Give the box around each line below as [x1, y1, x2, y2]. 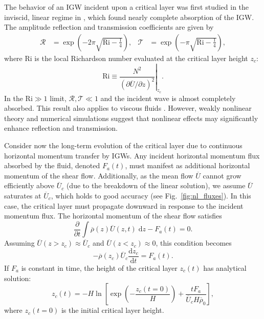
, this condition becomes [156, 237, 232, 248]
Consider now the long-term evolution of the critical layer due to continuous [4, 140, 243, 151]
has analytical [203, 262, 247, 273]
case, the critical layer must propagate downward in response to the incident [4, 200, 244, 211]
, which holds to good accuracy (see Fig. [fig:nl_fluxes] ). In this [51, 190, 251, 201]
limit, [50, 92, 67, 103]
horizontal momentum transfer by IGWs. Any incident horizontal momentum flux [4, 150, 260, 161]
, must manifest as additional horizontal [125, 160, 250, 171]
